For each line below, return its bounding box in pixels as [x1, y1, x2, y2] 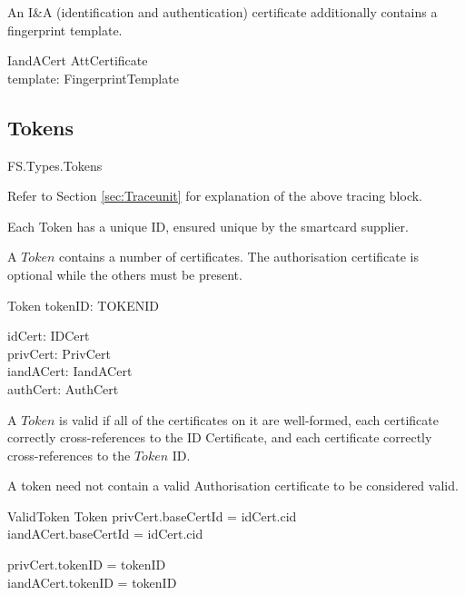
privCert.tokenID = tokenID [7, 555, 166, 574]
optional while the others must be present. [7, 264, 242, 283]
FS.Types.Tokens [7, 155, 103, 174]
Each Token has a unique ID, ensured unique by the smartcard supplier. [7, 216, 409, 235]
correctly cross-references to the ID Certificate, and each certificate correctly [7, 428, 432, 447]
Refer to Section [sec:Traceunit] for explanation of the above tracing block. [7, 186, 423, 205]
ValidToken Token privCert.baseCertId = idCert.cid [7, 506, 297, 525]
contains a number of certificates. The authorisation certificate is [59, 247, 419, 266]
